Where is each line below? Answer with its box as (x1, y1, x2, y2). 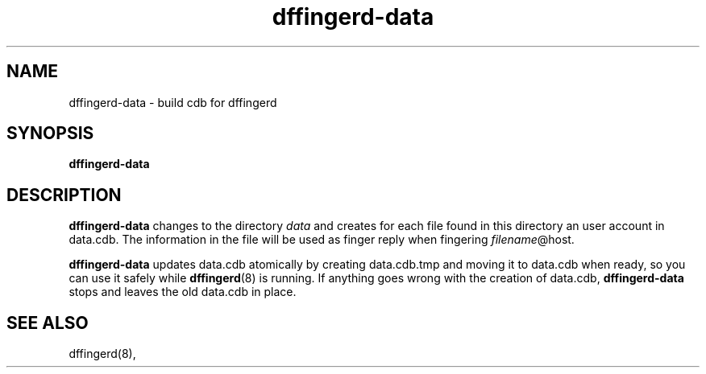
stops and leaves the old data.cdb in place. (69, 285, 297, 299)
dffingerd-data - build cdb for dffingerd (69, 95, 277, 109)
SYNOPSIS (6, 123, 94, 144)
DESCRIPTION (6, 184, 122, 205)
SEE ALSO (6, 312, 89, 333)
